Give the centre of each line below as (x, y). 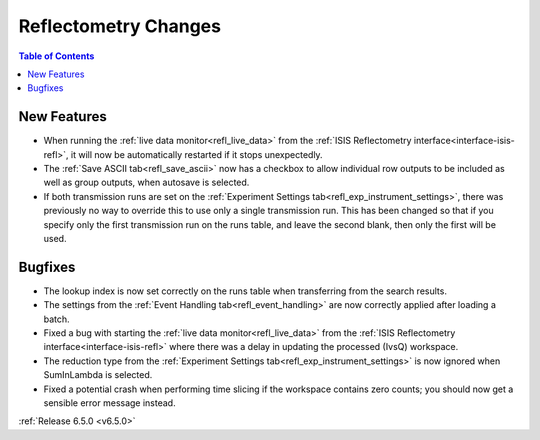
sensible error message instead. (109, 403)
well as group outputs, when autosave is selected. (146, 182)
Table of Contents (56, 56)
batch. (56, 319)
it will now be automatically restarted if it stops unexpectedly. (197, 154)
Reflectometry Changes (120, 26)
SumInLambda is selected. (98, 375)
